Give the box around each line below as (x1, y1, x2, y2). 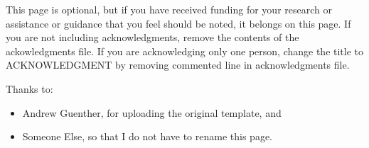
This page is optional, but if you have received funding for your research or (6, 2, 332, 16)
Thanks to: (6, 81, 53, 96)
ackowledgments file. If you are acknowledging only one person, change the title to (6, 43, 364, 58)
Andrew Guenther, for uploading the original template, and (22, 105, 282, 120)
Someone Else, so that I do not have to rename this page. (22, 129, 272, 144)
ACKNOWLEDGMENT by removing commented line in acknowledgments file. (6, 57, 350, 72)
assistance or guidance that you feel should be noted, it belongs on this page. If (6, 16, 351, 30)
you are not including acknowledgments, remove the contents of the (6, 30, 299, 45)
